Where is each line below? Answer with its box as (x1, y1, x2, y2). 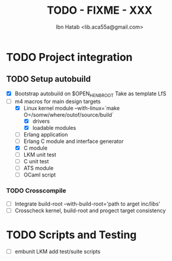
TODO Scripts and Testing (6, 228, 137, 241)
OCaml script (23, 171, 56, 179)
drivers (32, 117, 50, 125)
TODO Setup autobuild (6, 74, 91, 84)
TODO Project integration (6, 50, 133, 64)
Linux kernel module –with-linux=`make (23, 104, 120, 111)
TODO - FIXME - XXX (47, 4, 152, 17)
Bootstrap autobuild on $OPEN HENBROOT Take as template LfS (14, 90, 167, 98)
